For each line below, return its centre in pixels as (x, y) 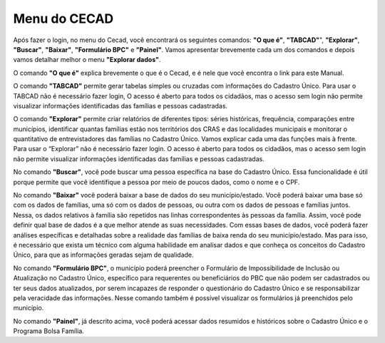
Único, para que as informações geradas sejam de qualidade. (103, 255)
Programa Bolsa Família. (49, 331)
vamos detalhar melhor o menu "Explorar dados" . (87, 60)
